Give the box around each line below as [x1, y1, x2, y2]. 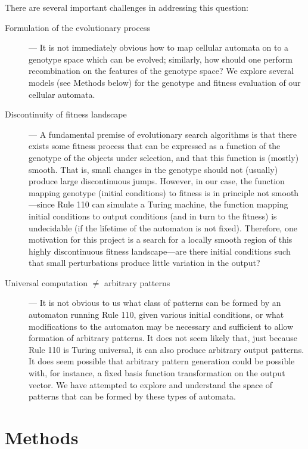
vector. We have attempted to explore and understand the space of [29, 378, 272, 391]
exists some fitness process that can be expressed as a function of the [29, 140, 281, 152]
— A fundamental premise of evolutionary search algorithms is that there [29, 128, 297, 140]
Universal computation [5, 276, 88, 289]
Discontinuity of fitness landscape [5, 108, 127, 120]
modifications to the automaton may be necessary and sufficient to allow [29, 320, 294, 332]
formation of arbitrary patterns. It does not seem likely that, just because [29, 332, 297, 344]
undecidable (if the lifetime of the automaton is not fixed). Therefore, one [29, 221, 297, 234]
